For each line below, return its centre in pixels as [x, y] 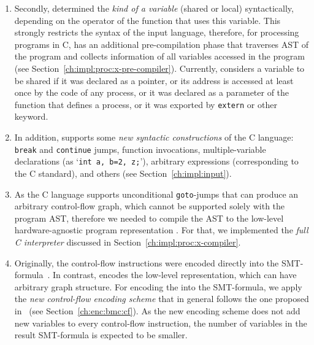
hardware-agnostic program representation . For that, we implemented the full [161, 230]
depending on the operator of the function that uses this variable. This [147, 20]
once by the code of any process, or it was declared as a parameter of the [152, 92]
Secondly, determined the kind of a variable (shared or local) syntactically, [154, 8]
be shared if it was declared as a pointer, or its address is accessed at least [154, 80]
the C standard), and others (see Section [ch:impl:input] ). [123, 173]
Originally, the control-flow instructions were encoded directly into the [147, 262]
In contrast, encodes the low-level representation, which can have [175, 275]
